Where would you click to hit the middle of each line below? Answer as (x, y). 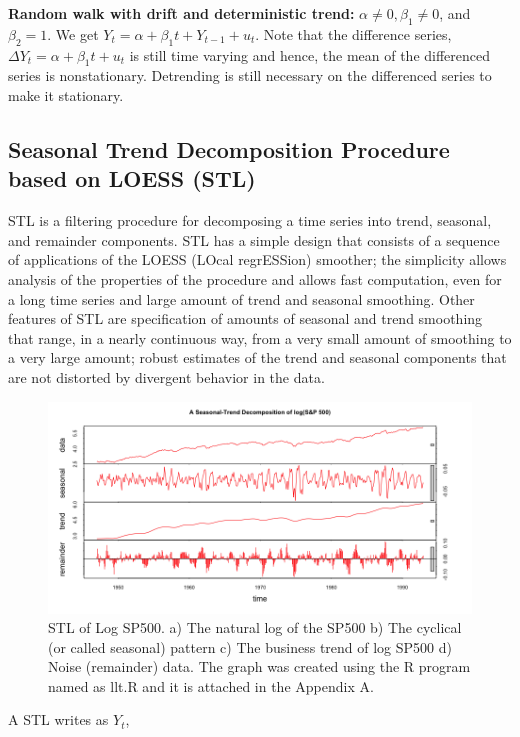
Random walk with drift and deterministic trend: (181, 13)
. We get (73, 33)
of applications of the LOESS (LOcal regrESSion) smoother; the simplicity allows (257, 259)
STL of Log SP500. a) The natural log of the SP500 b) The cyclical (255, 627)
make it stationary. (66, 94)
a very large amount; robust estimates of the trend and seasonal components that (257, 357)
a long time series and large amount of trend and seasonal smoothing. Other (241, 298)
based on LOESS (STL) (132, 178)
